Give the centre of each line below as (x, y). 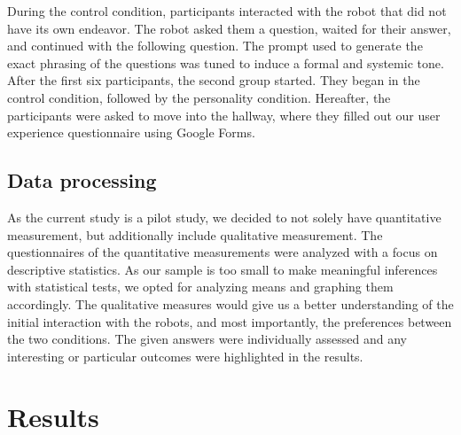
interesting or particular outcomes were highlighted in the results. (185, 356)
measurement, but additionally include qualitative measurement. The (195, 234)
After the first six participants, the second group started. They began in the (214, 80)
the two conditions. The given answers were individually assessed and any (207, 339)
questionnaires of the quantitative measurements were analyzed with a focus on (223, 252)
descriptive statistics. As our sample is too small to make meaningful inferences (223, 269)
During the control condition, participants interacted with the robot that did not (227, 11)
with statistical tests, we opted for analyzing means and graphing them (200, 287)
